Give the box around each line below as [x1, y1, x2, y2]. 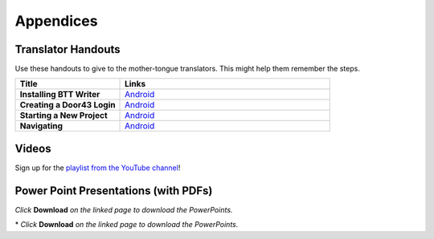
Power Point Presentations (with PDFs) [14, 184, 213, 197]
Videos [14, 141, 51, 156]
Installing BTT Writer [19, 89, 100, 100]
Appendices [14, 12, 98, 30]
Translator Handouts [14, 43, 121, 56]
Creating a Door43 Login [19, 99, 116, 111]
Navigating [19, 120, 63, 132]
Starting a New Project [19, 110, 108, 121]
